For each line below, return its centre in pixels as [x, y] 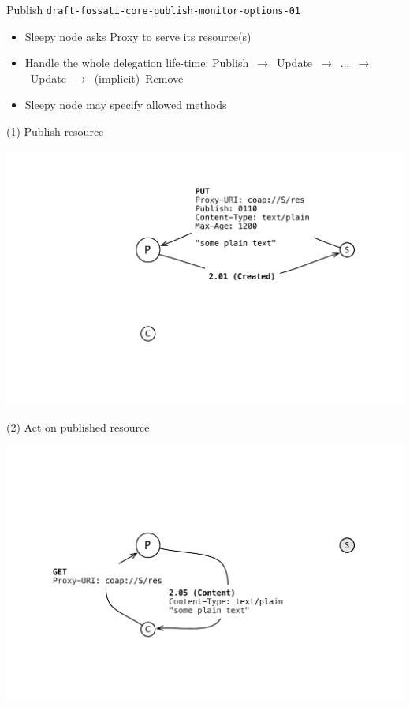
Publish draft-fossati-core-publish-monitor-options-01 [154, 9]
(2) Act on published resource [78, 426]
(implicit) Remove [139, 78]
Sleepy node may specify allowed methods [126, 105]
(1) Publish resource [55, 131]
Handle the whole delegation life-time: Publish [137, 63]
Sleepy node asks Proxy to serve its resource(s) [138, 36]
